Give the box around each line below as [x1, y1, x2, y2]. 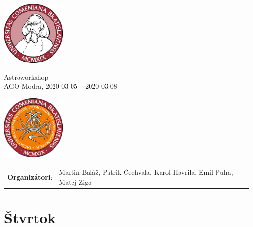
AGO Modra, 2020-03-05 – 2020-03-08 [4, 81, 117, 91]
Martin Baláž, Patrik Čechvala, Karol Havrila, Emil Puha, [59, 167, 233, 177]
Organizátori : [7, 171, 53, 182]
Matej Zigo [59, 176, 92, 186]
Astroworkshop [4, 71, 49, 82]
